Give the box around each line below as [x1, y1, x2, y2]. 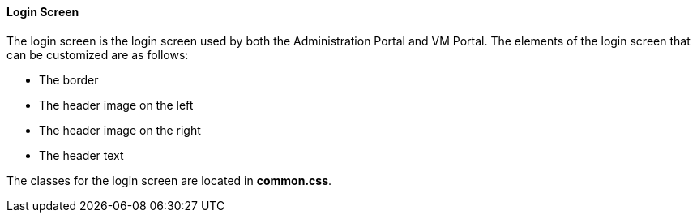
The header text [39, 148, 124, 162]
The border [39, 72, 99, 87]
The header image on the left [39, 97, 194, 112]
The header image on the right [39, 122, 201, 137]
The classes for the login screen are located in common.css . [6, 173, 332, 187]
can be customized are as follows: [6, 47, 189, 62]
